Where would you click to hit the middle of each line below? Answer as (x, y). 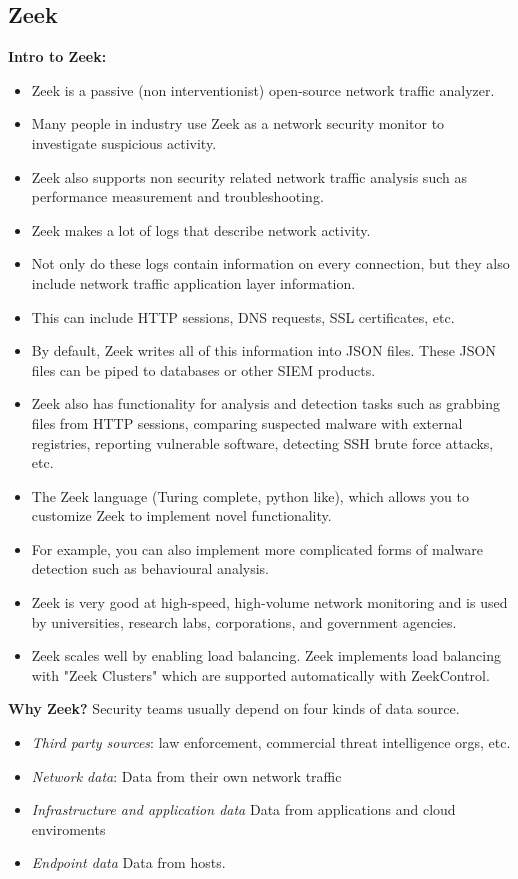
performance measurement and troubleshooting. (177, 196)
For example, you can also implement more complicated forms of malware (257, 548)
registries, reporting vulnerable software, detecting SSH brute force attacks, (262, 442)
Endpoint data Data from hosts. (128, 862)
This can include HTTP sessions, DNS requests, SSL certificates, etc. (243, 316)
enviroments (68, 828)
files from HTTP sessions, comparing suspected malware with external (247, 422)
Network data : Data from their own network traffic (186, 775)
